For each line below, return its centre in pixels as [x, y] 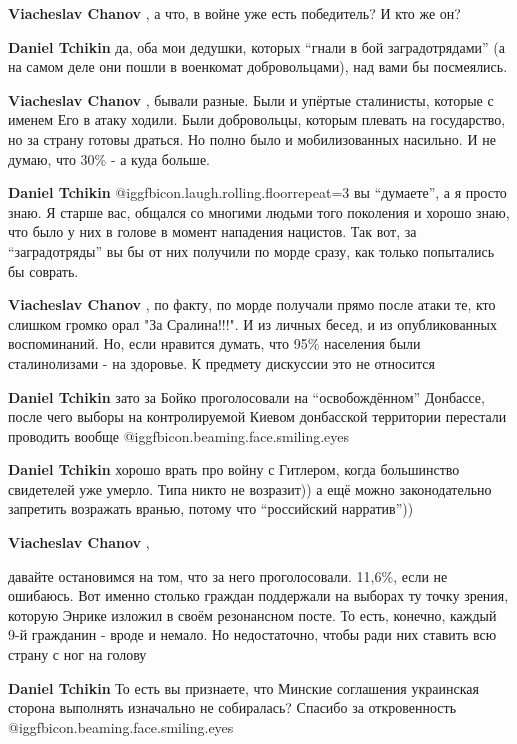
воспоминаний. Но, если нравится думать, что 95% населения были [214, 343]
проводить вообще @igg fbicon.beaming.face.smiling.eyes [179, 435]
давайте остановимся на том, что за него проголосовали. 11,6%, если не [228, 575]
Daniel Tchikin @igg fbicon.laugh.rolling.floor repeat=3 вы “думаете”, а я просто [257, 192]
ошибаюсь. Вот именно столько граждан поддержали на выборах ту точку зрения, [258, 595]
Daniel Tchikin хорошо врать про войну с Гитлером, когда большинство [234, 469]
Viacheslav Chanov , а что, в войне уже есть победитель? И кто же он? [234, 13]
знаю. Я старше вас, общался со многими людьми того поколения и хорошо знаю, [259, 211]
